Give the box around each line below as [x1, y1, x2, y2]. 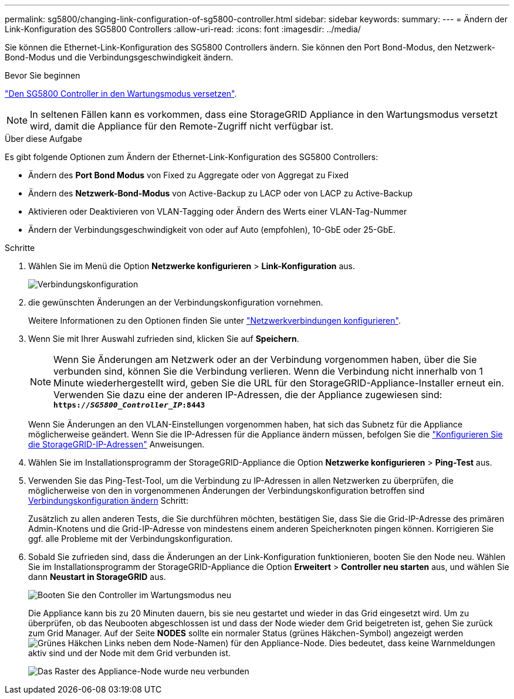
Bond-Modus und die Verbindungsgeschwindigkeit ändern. [5, 52, 234, 62]
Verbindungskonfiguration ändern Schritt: [28, 496, 188, 505]
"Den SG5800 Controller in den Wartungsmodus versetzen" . [5, 89, 237, 99]
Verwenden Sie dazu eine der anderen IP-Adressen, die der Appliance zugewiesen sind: [53, 389, 442, 401]
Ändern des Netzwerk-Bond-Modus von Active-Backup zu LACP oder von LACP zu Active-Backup [28, 188, 413, 198]
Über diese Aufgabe [5, 134, 82, 144]
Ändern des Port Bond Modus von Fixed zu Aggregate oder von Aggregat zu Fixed [28, 170, 349, 180]
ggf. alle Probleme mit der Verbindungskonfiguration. [28, 534, 233, 544]
